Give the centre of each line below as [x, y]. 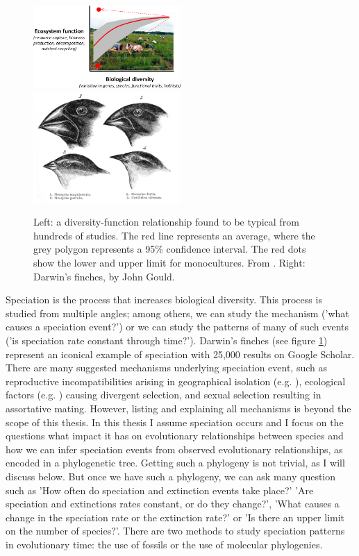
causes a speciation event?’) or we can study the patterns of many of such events [177, 327]
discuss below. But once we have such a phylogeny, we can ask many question [171, 476]
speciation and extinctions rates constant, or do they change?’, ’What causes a [173, 504]
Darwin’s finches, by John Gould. [104, 276]
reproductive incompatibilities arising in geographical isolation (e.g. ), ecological [176, 381]
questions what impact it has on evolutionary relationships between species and [175, 436]
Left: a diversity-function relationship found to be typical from [166, 222]
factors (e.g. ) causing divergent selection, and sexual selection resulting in [164, 395]
